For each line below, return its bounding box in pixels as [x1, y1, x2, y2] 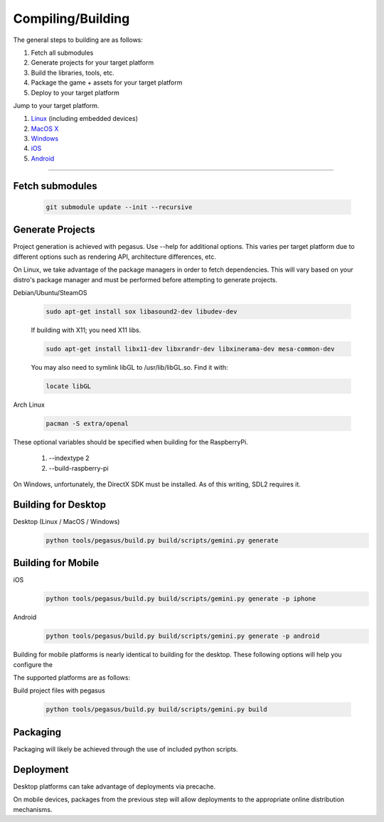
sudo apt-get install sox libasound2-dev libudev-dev [46, 307, 238, 316]
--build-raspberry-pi [48, 464, 110, 472]
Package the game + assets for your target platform [31, 78, 183, 87]
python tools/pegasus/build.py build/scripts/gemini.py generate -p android [46, 632, 320, 640]
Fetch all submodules [31, 48, 94, 57]
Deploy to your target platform [31, 88, 120, 97]
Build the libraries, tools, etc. [31, 68, 115, 77]
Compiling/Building [13, 11, 130, 26]
